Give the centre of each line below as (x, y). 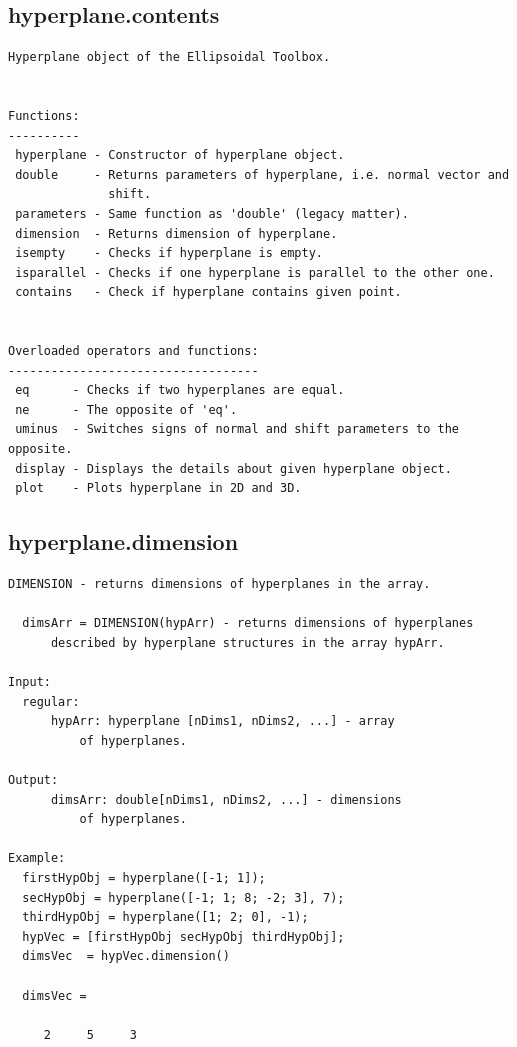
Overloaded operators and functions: (133, 351)
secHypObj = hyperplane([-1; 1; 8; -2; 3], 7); (183, 897)
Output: (33, 780)
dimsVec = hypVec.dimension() (126, 956)
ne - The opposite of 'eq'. (126, 409)
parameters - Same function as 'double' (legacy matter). (212, 213)
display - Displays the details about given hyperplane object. (233, 468)
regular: (51, 701)
